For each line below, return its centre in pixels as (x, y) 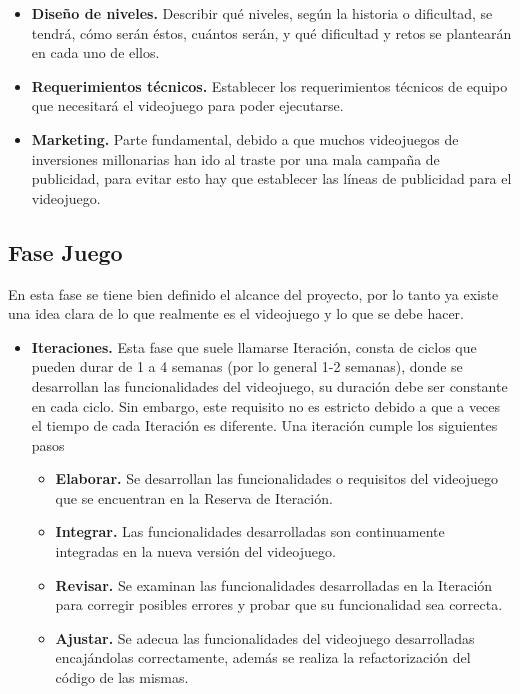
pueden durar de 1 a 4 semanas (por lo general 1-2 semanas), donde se (247, 366)
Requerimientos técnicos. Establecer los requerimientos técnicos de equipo (269, 85)
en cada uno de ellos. (95, 52)
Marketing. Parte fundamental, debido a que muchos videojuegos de (245, 138)
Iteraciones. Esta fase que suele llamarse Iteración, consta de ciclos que (254, 346)
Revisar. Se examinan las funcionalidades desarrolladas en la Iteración (274, 584)
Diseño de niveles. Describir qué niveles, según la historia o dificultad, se (262, 13)
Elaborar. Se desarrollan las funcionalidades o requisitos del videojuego (277, 478)
